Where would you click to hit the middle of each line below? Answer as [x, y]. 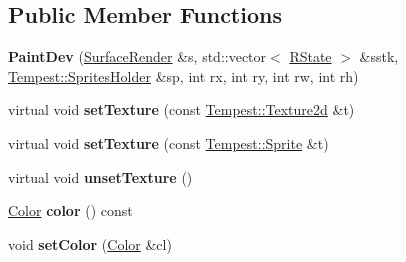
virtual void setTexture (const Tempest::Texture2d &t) [181, 109]
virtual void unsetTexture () [100, 176]
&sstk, [379, 56]
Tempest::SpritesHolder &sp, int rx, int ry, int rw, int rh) [183, 75]
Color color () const [70, 210]
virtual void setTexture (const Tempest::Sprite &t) [168, 142]
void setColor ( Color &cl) [90, 243]
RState [310, 56]
